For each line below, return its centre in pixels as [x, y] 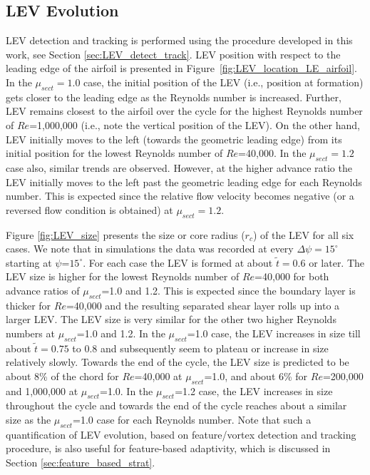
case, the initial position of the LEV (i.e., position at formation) [223, 82]
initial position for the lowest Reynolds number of [114, 153]
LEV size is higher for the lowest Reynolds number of [123, 276]
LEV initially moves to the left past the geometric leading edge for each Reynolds [184, 182]
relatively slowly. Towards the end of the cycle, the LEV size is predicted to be [178, 362]
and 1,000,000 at [42, 390]
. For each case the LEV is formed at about [178, 262]
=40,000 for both [292, 276]
